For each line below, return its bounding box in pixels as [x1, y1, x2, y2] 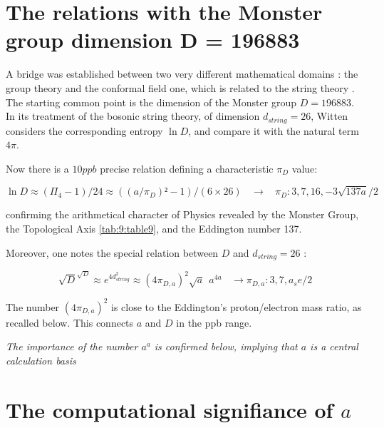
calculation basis [6, 352, 76, 367]
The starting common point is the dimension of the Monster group [6, 94, 296, 109]
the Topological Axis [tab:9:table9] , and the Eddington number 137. [6, 221, 302, 236]
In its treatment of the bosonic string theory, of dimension [6, 108, 260, 123]
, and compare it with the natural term [188, 123, 359, 138]
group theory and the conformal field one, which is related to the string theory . [6, 80, 355, 95]
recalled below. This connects [6, 315, 134, 330]
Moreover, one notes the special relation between [6, 245, 219, 260]
